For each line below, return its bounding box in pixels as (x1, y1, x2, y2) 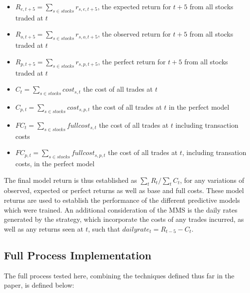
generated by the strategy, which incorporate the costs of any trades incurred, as (4, 214, 244, 224)
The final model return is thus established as (4, 175, 137, 185)
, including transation (182, 147, 247, 157)
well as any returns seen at (4, 223, 84, 234)
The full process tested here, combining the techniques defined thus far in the (4, 270, 234, 280)
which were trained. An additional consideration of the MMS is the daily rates (4, 204, 237, 215)
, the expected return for (97, 1, 171, 11)
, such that (88, 223, 120, 234)
